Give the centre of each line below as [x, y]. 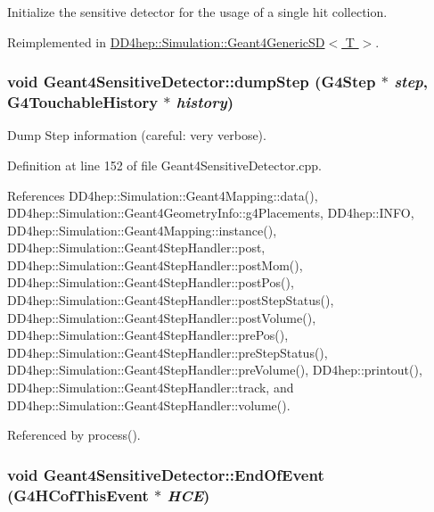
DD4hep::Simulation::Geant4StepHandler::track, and [151, 388]
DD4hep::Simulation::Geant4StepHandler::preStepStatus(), [168, 352]
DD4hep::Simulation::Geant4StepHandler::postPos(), [151, 282]
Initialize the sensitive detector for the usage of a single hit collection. [197, 12]
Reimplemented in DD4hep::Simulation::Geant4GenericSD [166, 41]
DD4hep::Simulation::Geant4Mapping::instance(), [142, 230]
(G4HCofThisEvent [78, 495]
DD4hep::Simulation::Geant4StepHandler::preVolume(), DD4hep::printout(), [215, 370]
